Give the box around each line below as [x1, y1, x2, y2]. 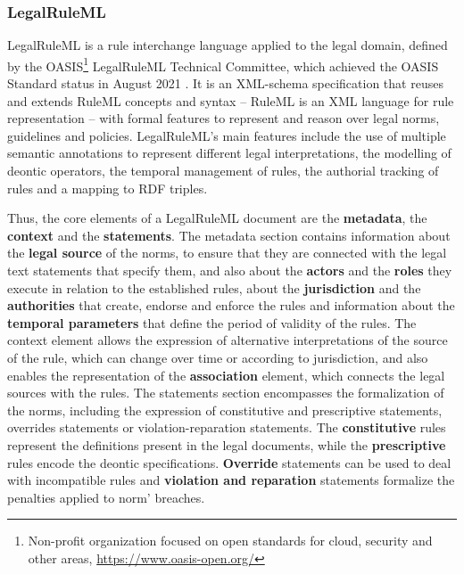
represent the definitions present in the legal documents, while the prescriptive [7, 435, 446, 454]
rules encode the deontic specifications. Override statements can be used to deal [7, 453, 452, 471]
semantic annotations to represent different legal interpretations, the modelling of [7, 143, 452, 162]
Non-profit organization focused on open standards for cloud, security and [28, 531, 433, 550]
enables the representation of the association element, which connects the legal [7, 365, 445, 384]
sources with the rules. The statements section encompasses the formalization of [7, 383, 444, 402]
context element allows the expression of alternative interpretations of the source [7, 331, 448, 349]
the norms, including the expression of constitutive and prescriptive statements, [7, 400, 443, 419]
